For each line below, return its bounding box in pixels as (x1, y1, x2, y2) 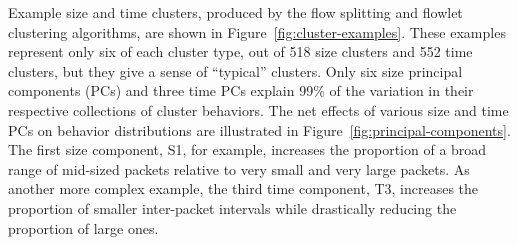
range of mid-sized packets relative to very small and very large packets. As (8, 158, 470, 179)
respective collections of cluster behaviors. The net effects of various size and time (8, 99, 509, 120)
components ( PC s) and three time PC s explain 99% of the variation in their (8, 80, 474, 101)
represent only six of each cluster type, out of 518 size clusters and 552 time (8, 41, 473, 62)
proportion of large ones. (8, 217, 159, 238)
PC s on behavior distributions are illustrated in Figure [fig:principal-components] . (8, 119, 511, 140)
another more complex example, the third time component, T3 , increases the (8, 178, 479, 199)
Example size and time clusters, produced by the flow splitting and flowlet (8, 2, 463, 22)
